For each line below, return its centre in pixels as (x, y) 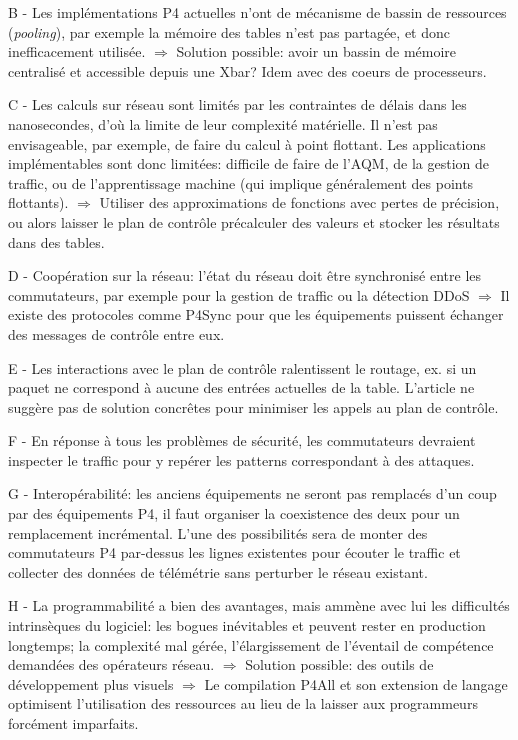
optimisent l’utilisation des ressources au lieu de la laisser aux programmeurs (243, 703)
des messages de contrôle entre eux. (116, 333)
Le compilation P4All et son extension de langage (356, 683)
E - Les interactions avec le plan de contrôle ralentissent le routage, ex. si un (242, 367)
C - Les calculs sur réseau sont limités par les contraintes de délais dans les (237, 104)
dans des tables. (56, 241)
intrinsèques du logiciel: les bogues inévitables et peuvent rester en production (247, 625)
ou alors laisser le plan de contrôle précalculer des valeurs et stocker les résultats (254, 221)
